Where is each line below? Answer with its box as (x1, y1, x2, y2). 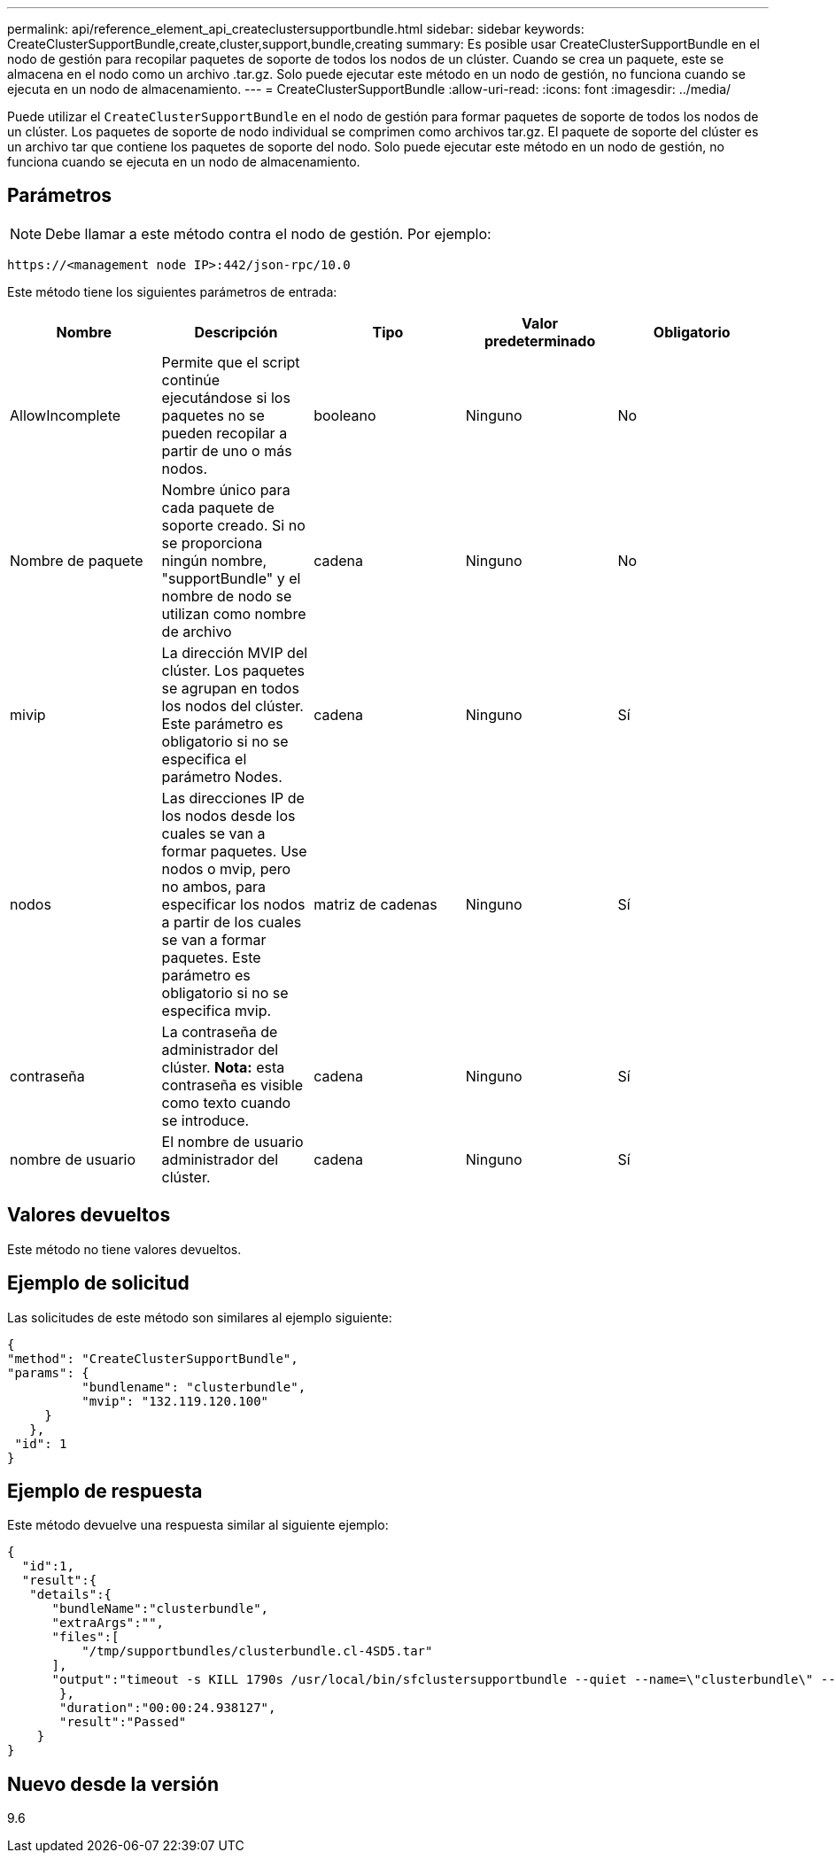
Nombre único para (161, 480, 290, 499)
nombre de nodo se (161, 586, 292, 605)
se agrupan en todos (161, 678, 299, 697)
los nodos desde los (161, 806, 296, 825)
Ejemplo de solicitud (7, 1272, 190, 1295)
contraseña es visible (161, 1075, 304, 1094)
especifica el (161, 749, 247, 768)
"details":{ (29, 1587, 112, 1602)
